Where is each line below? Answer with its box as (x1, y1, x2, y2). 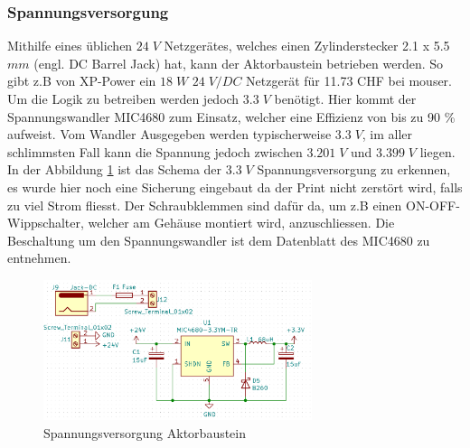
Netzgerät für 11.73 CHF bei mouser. (246, 71, 452, 90)
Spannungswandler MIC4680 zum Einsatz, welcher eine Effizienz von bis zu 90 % (7, 107, 456, 126)
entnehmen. (7, 248, 71, 267)
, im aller (362, 125, 413, 144)
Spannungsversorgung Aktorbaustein (43, 423, 247, 442)
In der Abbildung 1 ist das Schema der (7, 160, 222, 179)
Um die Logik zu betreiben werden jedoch (7, 89, 240, 107)
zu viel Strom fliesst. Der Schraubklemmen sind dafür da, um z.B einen (7, 195, 402, 214)
